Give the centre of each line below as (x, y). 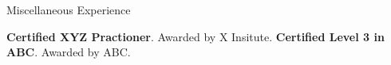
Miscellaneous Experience (69, 10)
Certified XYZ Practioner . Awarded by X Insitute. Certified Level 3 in (195, 36)
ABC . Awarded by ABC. (69, 52)
